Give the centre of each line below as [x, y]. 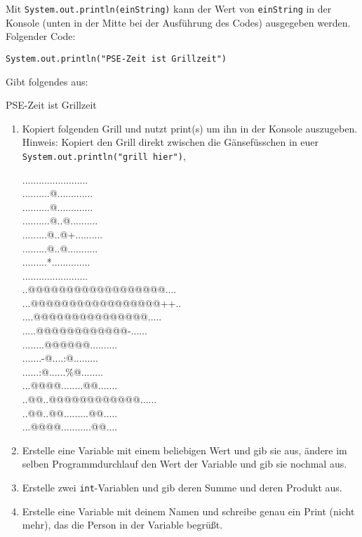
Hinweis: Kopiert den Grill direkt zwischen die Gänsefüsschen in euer [170, 142]
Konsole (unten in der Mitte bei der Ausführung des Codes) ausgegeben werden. [178, 22]
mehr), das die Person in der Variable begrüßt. [122, 525]
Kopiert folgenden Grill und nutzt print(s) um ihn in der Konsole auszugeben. [190, 128]
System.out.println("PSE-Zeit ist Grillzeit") [116, 59]
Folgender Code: [41, 36]
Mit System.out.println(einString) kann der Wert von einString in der [169, 8]
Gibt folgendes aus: [47, 81]
